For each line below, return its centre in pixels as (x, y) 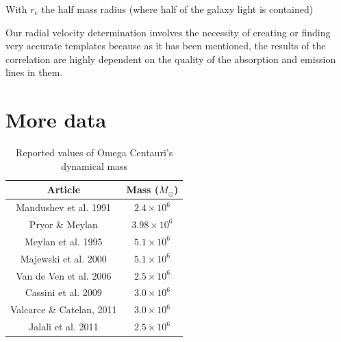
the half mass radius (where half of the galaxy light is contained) (177, 9)
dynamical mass (94, 166)
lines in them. (34, 72)
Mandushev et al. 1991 (64, 207)
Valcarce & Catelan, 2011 (64, 309)
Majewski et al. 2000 (63, 258)
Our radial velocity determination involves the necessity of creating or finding (168, 32)
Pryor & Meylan (63, 224)
